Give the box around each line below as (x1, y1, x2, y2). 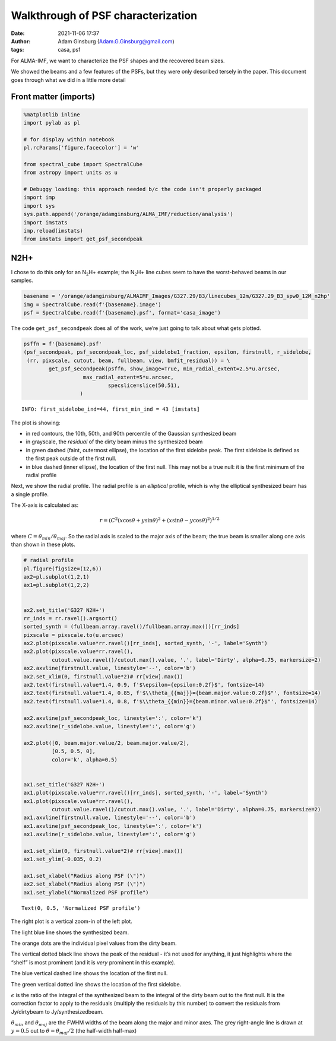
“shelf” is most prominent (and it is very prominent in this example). (11, 959, 176, 966)
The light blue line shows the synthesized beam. (11, 929, 129, 936)
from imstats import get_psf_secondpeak (23, 236, 142, 243)
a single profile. (11, 490, 49, 498)
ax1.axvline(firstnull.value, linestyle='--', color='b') (23, 814, 196, 821)
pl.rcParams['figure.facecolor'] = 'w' (23, 144, 140, 151)
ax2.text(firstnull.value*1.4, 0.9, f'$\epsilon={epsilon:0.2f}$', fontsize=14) (23, 681, 265, 688)
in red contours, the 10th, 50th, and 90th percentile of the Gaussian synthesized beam (26, 430, 237, 437)
